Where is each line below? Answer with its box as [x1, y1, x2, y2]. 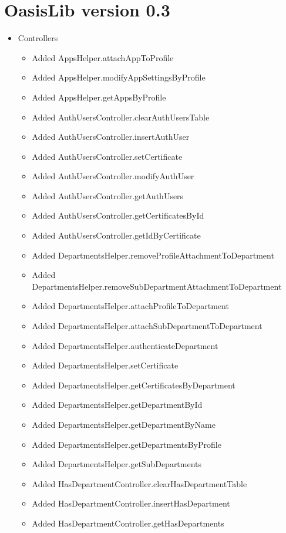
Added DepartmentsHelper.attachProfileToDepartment [32, 300, 229, 312]
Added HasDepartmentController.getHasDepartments [32, 517, 224, 529]
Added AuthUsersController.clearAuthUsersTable [32, 110, 210, 123]
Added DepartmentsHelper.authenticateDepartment [32, 339, 218, 351]
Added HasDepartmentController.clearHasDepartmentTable [32, 477, 247, 490]
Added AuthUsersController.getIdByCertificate [32, 229, 201, 242]
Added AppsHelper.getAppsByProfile [32, 90, 166, 103]
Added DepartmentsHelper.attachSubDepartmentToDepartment [32, 320, 263, 332]
